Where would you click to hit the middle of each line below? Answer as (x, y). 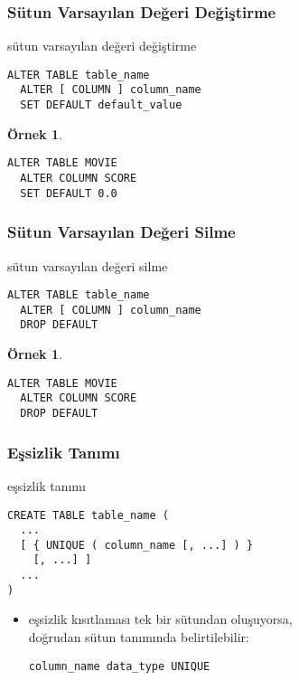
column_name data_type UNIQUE (119, 666)
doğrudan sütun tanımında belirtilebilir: (139, 637)
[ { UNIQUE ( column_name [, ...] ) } (137, 545)
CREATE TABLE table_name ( (88, 515)
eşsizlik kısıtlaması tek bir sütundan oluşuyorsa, (160, 619)
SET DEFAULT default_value (101, 105)
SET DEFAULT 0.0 (69, 193)
